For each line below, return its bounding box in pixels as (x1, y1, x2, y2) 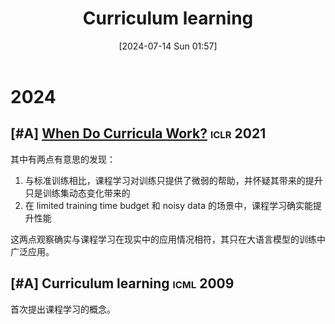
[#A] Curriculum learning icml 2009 (10, 275, 235, 292)
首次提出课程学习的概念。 (10, 303, 116, 315)
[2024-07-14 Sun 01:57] (118, 40, 218, 52)
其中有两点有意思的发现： (10, 153, 116, 165)
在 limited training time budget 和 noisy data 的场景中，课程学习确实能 (24, 199, 313, 211)
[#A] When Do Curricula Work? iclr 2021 (10, 125, 267, 142)
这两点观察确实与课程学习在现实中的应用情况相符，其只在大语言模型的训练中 (10, 233, 326, 245)
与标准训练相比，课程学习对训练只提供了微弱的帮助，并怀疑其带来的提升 (24, 174, 323, 186)
